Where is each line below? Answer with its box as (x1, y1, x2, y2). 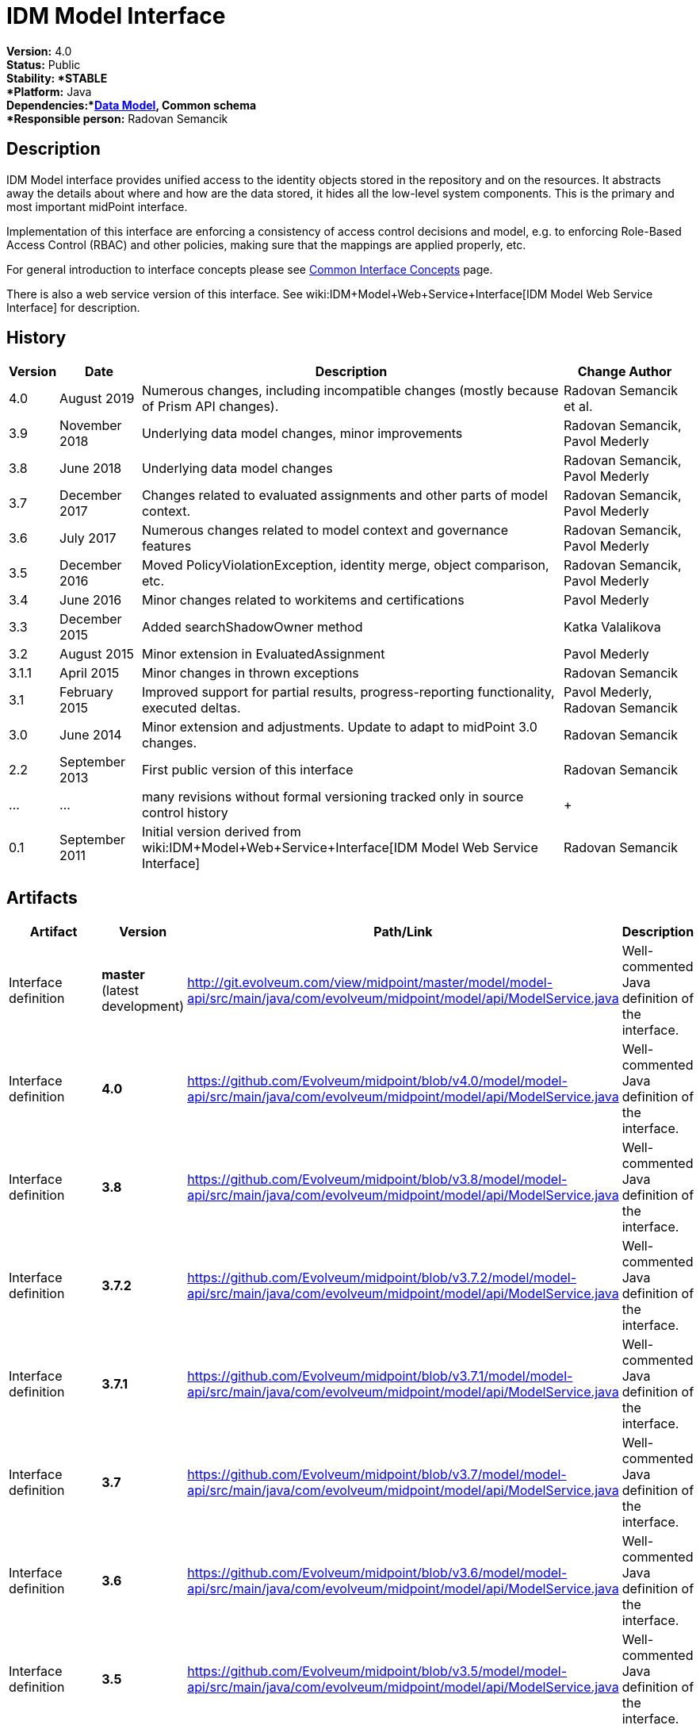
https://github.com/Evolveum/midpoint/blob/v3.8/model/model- (187, 1171, 568, 1188)
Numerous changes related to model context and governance (141, 522, 509, 539)
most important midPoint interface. (6, 199, 188, 213)
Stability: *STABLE (6, 71, 108, 85)
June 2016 (59, 592, 122, 609)
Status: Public (6, 57, 81, 71)
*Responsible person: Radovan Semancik (6, 111, 228, 125)
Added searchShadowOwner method (141, 619, 363, 636)
